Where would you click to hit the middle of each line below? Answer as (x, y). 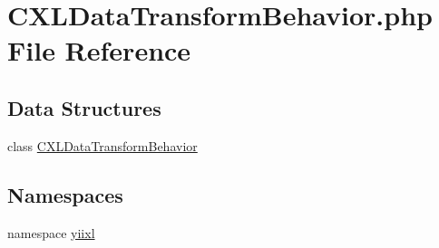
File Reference (99, 50)
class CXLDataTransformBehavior (102, 145)
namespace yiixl (51, 232)
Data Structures (84, 107)
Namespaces (65, 194)
